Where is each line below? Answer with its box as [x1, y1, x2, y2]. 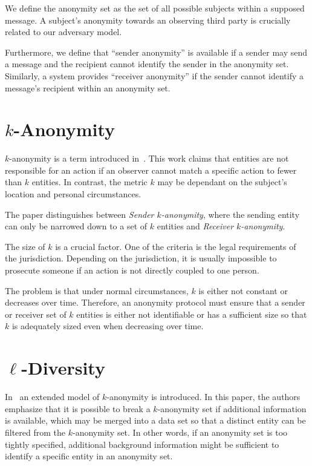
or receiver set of [5, 307, 67, 320]
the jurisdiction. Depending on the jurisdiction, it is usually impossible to [5, 252, 277, 264]
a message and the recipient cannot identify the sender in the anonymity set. [5, 57, 289, 70]
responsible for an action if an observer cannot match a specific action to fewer [5, 163, 297, 176]
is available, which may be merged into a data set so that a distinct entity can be [5, 414, 306, 427]
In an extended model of [5, 390, 100, 403]
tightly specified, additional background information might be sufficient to [5, 438, 279, 450]
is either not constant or [198, 284, 288, 297]
